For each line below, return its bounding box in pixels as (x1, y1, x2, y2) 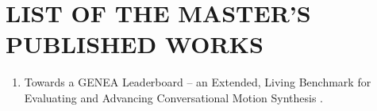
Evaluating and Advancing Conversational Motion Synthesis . (24, 89, 323, 105)
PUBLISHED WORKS (6, 28, 264, 60)
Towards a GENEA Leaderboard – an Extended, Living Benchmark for (24, 74, 371, 90)
